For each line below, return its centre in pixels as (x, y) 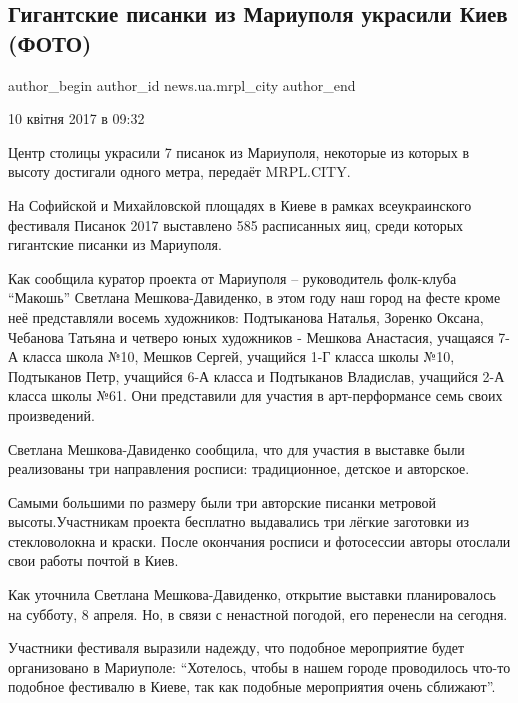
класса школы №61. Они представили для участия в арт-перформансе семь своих (255, 395)
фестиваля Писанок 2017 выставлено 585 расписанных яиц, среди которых (236, 224)
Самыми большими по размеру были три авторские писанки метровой (222, 501)
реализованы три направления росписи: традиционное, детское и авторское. (239, 468)
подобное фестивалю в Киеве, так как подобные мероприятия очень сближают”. (252, 686)
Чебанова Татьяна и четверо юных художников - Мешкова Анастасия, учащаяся (251, 336)
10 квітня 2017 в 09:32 (76, 118)
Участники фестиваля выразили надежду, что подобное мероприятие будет (236, 647)
